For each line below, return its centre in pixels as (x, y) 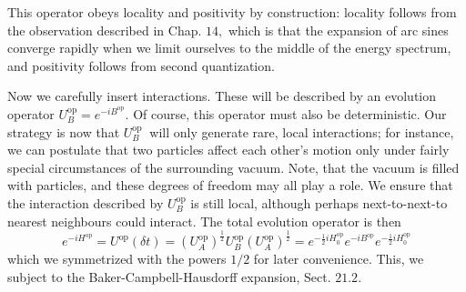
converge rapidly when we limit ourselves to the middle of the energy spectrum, (229, 48)
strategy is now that (64, 131)
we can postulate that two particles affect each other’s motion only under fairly (228, 150)
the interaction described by (86, 202)
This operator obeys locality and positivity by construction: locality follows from (232, 12)
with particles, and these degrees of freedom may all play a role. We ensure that (230, 185)
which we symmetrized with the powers (117, 259)
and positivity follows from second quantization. (141, 65)
